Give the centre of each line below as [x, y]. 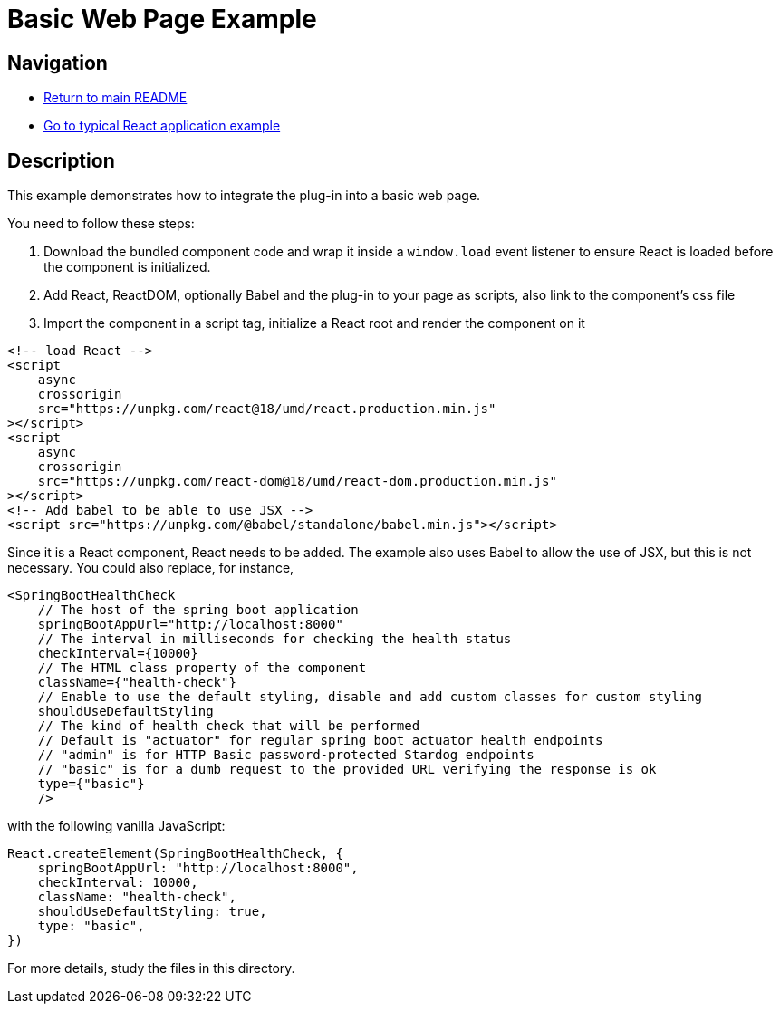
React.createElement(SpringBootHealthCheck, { [175, 854]
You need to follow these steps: [101, 224]
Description [61, 160]
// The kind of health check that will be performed [229, 726]
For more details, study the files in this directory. [151, 968]
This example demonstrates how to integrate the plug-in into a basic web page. [244, 196]
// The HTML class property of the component [202, 668]
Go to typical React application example [162, 126]
